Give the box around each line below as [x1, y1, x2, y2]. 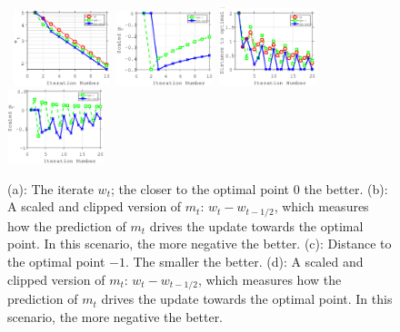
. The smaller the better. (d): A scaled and [125, 252, 364, 270]
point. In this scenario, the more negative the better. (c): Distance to [7, 234, 392, 253]
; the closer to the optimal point [110, 179, 290, 198]
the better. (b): [304, 179, 388, 198]
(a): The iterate [7, 179, 94, 198]
